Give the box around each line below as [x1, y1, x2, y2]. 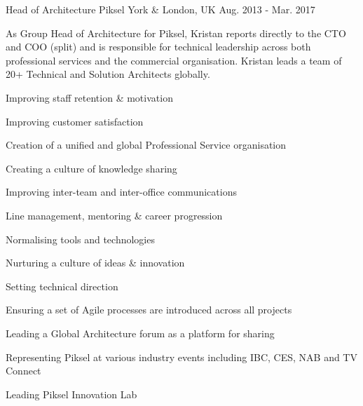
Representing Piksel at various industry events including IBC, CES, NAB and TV [6, 349, 357, 364]
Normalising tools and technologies [6, 231, 155, 246]
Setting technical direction [6, 278, 118, 293]
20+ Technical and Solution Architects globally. [6, 67, 210, 81]
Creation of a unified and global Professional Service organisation [6, 137, 287, 152]
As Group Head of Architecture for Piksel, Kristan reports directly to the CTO [6, 25, 346, 40]
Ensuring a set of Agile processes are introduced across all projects [6, 302, 292, 317]
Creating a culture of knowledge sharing [6, 161, 177, 175]
